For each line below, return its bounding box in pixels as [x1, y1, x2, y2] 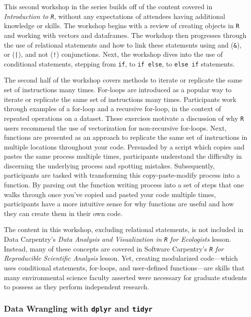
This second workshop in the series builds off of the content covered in [4, 1, 213, 11]
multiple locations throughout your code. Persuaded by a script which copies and [4, 141, 245, 151]
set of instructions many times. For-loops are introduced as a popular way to [4, 84, 232, 95]
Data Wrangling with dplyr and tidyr [4, 302, 153, 314]
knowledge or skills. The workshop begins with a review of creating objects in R [4, 20, 240, 31]
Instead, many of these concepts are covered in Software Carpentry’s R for [4, 243, 224, 253]
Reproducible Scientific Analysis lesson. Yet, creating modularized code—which [4, 253, 238, 263]
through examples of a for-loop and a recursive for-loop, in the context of [4, 103, 221, 114]
